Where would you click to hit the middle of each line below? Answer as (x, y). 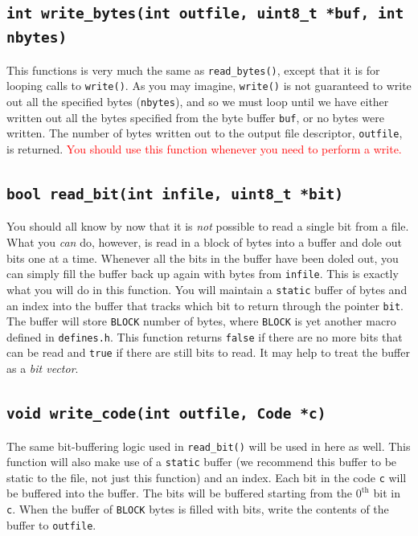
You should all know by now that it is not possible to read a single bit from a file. (208, 226)
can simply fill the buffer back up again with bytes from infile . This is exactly (203, 274)
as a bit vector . (43, 368)
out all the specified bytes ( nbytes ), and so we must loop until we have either (198, 102)
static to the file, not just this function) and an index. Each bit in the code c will (207, 477)
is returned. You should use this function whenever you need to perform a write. (204, 149)
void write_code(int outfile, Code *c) (166, 414)
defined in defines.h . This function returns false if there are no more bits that (205, 336)
